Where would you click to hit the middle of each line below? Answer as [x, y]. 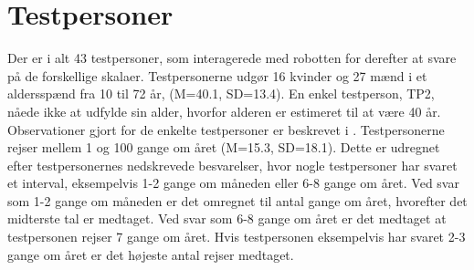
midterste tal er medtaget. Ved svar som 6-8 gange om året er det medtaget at [227, 218]
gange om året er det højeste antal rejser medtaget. [151, 254]
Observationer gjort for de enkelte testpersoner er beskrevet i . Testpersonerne [226, 129]
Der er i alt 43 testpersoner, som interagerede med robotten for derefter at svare [232, 58]
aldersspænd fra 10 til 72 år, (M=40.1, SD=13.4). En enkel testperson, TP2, [221, 93]
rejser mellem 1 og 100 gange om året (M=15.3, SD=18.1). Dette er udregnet [224, 147]
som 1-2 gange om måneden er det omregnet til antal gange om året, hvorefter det [237, 200]
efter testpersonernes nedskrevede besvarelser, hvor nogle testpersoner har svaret [232, 165]
